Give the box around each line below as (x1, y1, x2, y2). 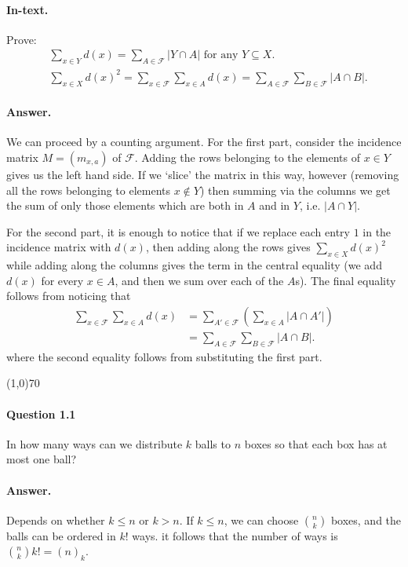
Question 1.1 (6, 405, 76, 422)
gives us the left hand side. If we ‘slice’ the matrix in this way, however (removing (6, 166, 399, 182)
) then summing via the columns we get (199, 181, 391, 198)
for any (203, 49, 239, 61)
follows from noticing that (6, 287, 131, 304)
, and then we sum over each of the (115, 272, 284, 288)
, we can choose (224, 511, 299, 528)
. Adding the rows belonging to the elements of (134, 148, 360, 165)
